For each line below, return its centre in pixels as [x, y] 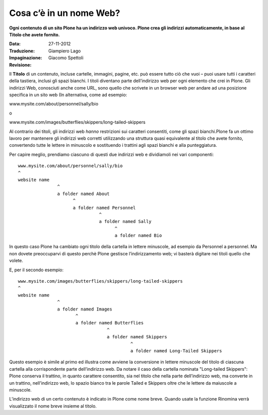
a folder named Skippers [137, 337]
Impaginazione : [26, 58]
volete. [16, 261]
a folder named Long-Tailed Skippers [176, 351]
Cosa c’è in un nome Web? [65, 13]
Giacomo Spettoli [66, 58]
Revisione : [20, 65]
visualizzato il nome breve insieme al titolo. [53, 406]
